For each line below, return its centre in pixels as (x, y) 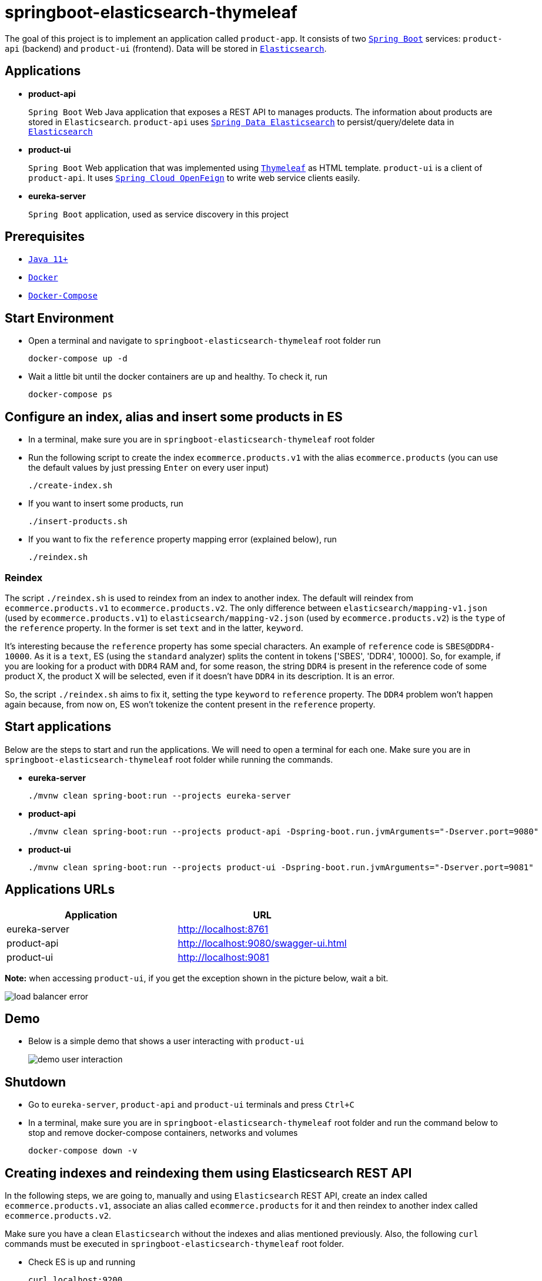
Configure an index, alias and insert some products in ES (174, 417)
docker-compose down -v (83, 1151)
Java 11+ (48, 259)
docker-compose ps (71, 395)
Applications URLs (60, 890)
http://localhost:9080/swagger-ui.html (262, 943)
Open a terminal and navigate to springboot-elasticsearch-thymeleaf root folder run (205, 341)
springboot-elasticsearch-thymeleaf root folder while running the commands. (169, 759)
